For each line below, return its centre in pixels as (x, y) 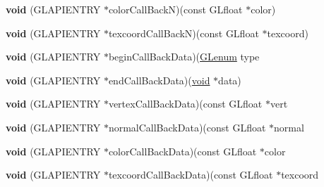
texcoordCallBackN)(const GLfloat (184, 33)
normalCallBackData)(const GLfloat (187, 127)
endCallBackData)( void (159, 80)
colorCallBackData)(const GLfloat (182, 151)
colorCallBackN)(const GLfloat (175, 9)
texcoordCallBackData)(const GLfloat (191, 175)
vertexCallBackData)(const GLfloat (185, 104)
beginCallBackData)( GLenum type (184, 57)
